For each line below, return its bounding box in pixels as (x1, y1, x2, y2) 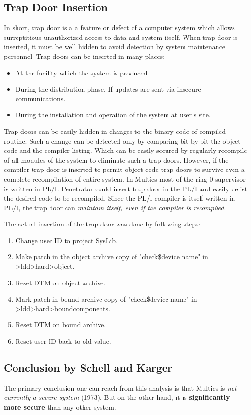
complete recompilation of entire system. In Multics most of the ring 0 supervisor (4, 173, 246, 184)
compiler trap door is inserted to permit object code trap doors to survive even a (4, 164, 245, 174)
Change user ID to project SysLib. (15, 235, 118, 245)
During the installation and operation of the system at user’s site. (15, 110, 211, 120)
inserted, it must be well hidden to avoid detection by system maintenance (4, 41, 226, 52)
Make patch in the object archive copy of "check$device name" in (15, 251, 208, 262)
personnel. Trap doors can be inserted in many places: (4, 51, 165, 61)
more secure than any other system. (4, 402, 116, 412)
